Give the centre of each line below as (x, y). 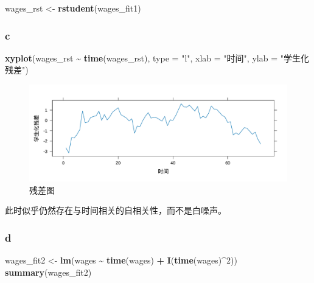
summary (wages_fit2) (48, 272)
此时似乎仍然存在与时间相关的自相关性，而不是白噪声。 (116, 210)
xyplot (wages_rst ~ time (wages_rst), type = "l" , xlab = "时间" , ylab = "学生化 (157, 58)
